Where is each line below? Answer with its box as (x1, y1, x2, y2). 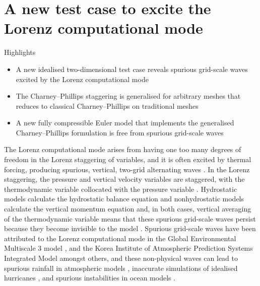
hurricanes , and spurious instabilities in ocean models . (4, 272, 176, 283)
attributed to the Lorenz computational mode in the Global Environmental (4, 233, 236, 243)
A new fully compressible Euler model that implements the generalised (16, 117, 234, 128)
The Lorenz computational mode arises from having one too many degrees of (4, 144, 241, 155)
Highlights (4, 47, 36, 57)
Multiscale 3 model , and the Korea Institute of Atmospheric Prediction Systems (4, 243, 253, 253)
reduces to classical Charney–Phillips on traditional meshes (16, 100, 199, 111)
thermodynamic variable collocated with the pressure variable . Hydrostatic (4, 183, 237, 194)
